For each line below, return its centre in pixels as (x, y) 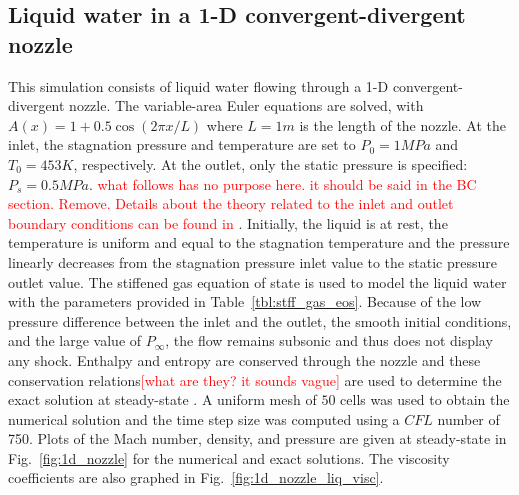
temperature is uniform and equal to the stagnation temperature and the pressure (259, 242)
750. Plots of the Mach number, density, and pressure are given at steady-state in (257, 438)
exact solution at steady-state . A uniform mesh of (162, 399)
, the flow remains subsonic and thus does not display (329, 340)
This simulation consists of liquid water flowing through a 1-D (198, 85)
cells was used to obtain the (425, 399)
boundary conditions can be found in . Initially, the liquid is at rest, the (228, 222)
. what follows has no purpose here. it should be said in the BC (282, 183)
